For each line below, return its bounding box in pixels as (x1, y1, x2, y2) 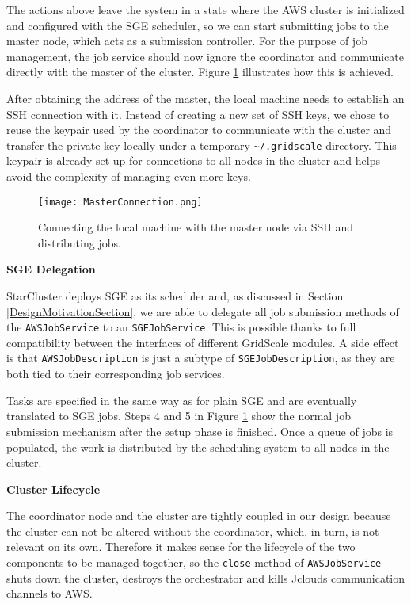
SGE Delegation (6, 261, 96, 277)
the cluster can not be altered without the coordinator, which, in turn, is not (6, 522, 379, 539)
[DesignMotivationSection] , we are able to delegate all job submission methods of (6, 303, 399, 319)
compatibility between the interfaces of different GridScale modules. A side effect (6, 334, 399, 350)
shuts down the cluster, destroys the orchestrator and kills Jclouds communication (6, 569, 405, 586)
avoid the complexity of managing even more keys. (6, 168, 251, 184)
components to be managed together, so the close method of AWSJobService (6, 554, 382, 571)
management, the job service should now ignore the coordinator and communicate (6, 48, 404, 64)
